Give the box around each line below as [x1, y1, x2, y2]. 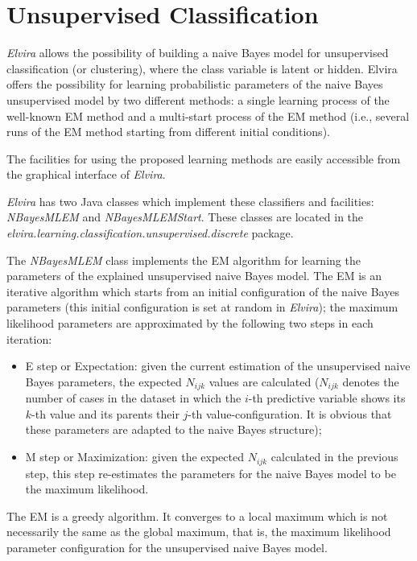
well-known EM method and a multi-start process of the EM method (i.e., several [6, 107, 410, 124]
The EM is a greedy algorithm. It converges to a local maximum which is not [6, 507, 388, 524]
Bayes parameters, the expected [25, 373, 182, 390]
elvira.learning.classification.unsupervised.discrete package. [6, 225, 294, 241]
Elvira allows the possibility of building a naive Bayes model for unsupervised [6, 44, 389, 61]
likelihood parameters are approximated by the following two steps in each [6, 315, 374, 332]
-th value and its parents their [31, 405, 180, 422]
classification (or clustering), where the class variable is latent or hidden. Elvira [6, 60, 398, 76]
